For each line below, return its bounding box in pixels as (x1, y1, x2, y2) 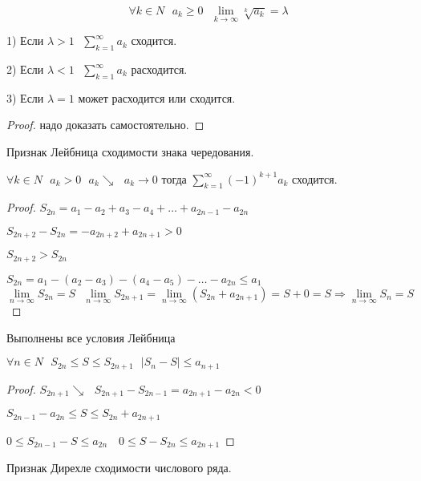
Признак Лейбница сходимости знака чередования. (6, 143, 254, 160)
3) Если (6, 89, 44, 106)
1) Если (6, 32, 44, 49)
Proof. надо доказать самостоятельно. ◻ (6, 116, 204, 133)
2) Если (6, 61, 44, 78)
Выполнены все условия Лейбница (6, 329, 176, 346)
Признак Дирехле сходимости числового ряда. (6, 459, 232, 476)
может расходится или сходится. (78, 89, 236, 106)
